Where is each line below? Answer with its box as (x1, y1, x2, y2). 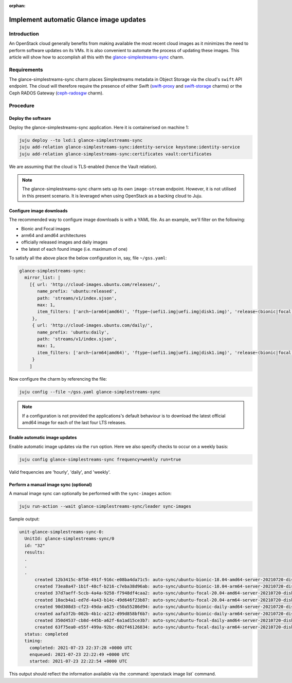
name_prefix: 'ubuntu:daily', (37, 329, 109, 335)
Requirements (9, 66, 43, 73)
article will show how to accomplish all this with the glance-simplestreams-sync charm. (9, 54, 184, 60)
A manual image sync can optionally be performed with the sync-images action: (9, 491, 172, 497)
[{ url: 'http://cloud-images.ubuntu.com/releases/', (29, 281, 161, 287)
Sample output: (9, 516, 40, 522)
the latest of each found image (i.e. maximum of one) (21, 246, 128, 252)
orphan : (9, 3, 26, 8)
